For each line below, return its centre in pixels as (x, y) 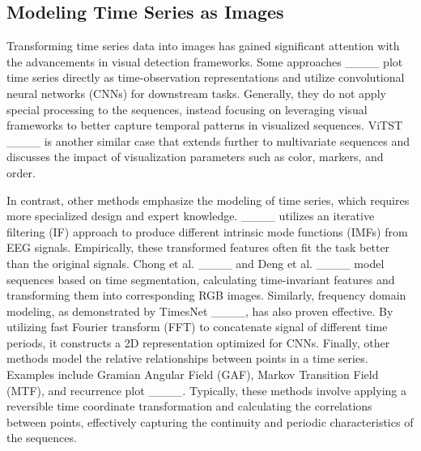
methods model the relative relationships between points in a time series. (187, 358)
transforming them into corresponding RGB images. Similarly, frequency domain (206, 295)
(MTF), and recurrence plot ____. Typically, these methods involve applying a (206, 390)
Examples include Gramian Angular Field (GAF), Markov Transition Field (193, 374)
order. (21, 172)
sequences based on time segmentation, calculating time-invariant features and (201, 279)
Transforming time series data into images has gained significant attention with (203, 46)
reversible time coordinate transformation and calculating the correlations (189, 406)
